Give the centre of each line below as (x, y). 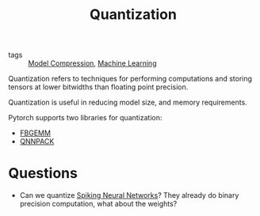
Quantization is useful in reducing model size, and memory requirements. (128, 102)
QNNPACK (37, 142)
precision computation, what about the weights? (98, 204)
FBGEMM (35, 133)
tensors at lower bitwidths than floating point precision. (98, 87)
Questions (43, 174)
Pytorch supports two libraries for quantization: (85, 118)
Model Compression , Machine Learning (92, 63)
